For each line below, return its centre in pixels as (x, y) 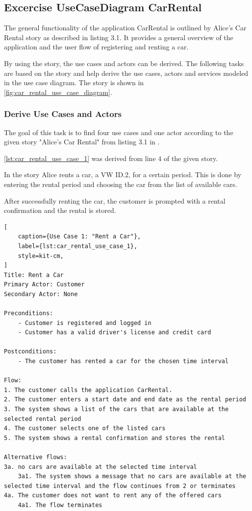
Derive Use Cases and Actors (63, 114)
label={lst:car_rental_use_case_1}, (78, 246)
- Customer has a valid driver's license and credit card (114, 333)
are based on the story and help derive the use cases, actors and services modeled (126, 73)
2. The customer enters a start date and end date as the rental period (125, 400)
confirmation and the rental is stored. (60, 210)
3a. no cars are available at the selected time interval (101, 467)
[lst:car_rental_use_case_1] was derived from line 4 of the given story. (111, 158)
